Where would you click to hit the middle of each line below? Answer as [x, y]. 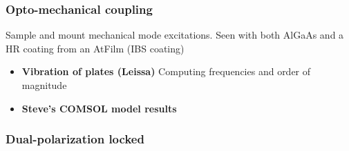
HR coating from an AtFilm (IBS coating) [95, 48]
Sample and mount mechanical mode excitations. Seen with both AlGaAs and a [175, 35]
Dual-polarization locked [75, 139]
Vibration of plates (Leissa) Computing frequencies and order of [166, 71]
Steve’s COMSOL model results [99, 108]
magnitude [44, 85]
